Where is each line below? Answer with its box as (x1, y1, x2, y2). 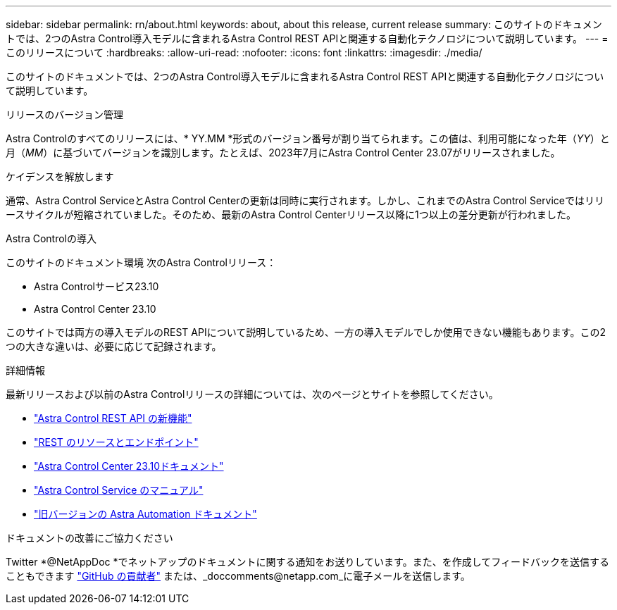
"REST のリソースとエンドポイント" (34, 436, 199, 448)
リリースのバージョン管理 (6, 108, 124, 120)
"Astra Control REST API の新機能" (34, 412, 192, 424)
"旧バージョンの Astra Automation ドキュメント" (34, 508, 257, 520)
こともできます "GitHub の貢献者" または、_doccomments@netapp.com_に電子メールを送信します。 (6, 570, 470, 582)
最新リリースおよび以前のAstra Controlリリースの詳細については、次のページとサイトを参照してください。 (6, 388, 499, 400)
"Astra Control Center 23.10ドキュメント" (34, 460, 224, 472)
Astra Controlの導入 (6, 232, 96, 244)
